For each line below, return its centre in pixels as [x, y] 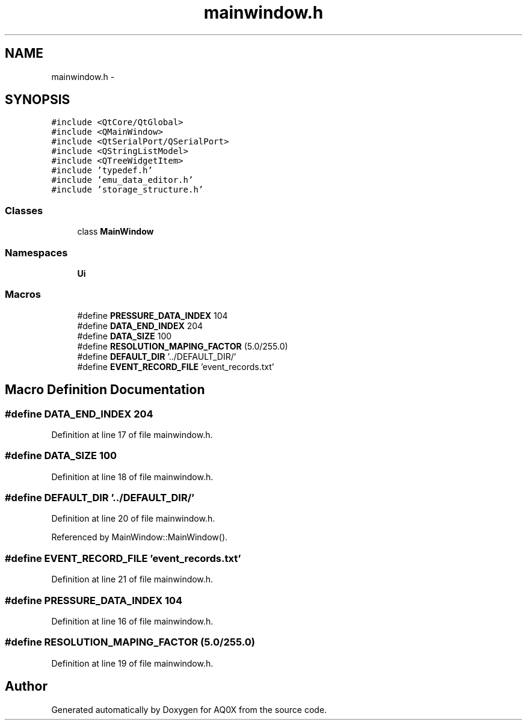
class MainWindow [116, 232]
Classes [24, 210]
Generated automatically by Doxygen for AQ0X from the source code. [189, 709]
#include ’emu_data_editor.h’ [122, 180]
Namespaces [36, 252]
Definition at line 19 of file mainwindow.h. [132, 663]
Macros [23, 295]
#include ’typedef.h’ [102, 171]
